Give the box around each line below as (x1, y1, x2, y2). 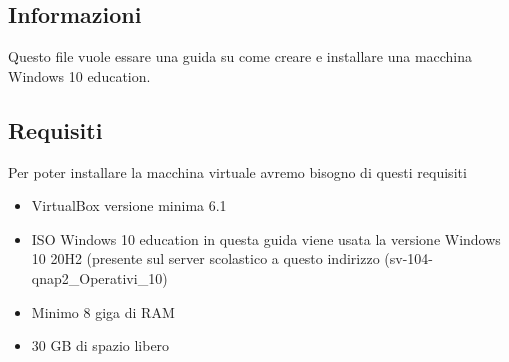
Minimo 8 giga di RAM (31, 301, 175, 322)
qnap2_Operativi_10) (31, 267, 168, 288)
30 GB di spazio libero (31, 335, 170, 356)
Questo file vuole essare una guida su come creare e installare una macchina (8, 46, 473, 67)
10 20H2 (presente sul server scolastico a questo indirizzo (31, 248, 380, 269)
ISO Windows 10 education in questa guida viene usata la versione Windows (31, 228, 501, 249)
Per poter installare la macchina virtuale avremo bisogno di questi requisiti (8, 161, 467, 182)
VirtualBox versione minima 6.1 (31, 195, 227, 216)
